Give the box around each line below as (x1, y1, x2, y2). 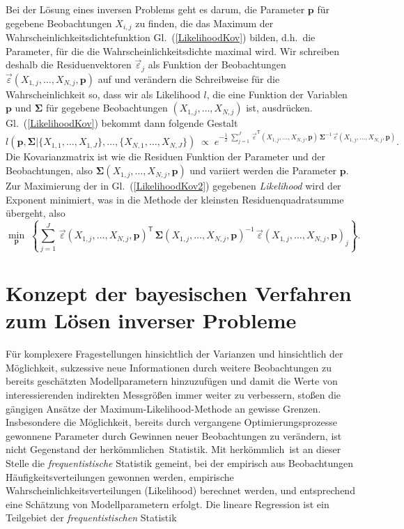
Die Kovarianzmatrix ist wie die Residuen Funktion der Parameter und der (6, 149, 325, 164)
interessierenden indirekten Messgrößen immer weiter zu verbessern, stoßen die (6, 388, 341, 402)
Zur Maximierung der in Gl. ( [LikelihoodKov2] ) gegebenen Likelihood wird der (6, 178, 341, 193)
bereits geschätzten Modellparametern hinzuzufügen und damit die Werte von (6, 374, 338, 388)
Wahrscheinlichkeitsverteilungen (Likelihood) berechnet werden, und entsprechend (6, 483, 355, 498)
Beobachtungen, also (6, 163, 93, 178)
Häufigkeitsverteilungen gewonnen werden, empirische (6, 469, 234, 484)
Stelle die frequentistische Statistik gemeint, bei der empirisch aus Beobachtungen (6, 456, 353, 470)
